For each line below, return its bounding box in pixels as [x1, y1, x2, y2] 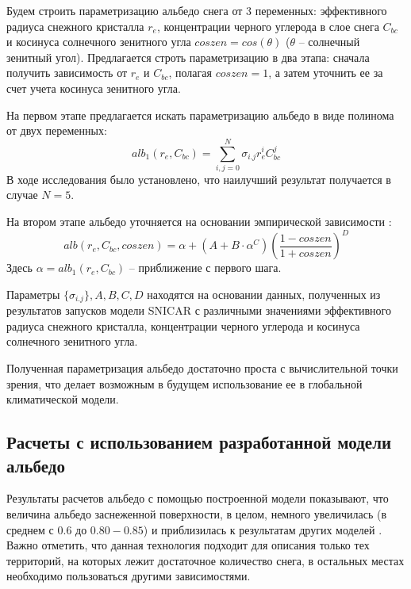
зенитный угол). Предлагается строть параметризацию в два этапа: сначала [6, 48, 370, 65]
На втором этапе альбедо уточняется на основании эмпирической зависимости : [6, 213, 392, 230]
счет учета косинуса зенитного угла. [6, 79, 181, 96]
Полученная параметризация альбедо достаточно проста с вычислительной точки [6, 359, 398, 376]
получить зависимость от [6, 64, 128, 81]
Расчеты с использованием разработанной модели [6, 430, 392, 454]
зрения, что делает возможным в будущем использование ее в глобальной [6, 375, 363, 392]
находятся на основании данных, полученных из [147, 285, 381, 302]
